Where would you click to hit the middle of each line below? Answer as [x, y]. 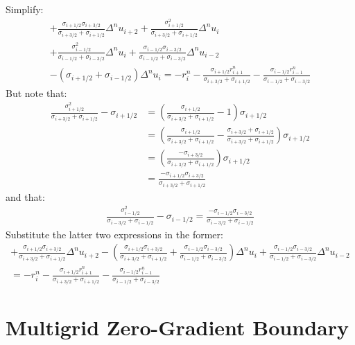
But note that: [36, 92]
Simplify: [25, 9]
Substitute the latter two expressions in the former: [114, 234]
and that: [25, 196]
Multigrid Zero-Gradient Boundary [177, 327]
